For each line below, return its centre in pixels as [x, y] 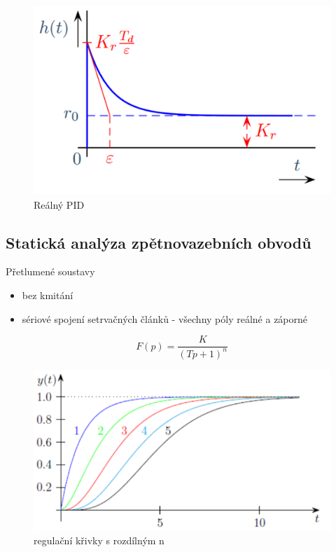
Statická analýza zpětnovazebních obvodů [159, 242]
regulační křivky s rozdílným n [99, 540]
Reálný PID [59, 204]
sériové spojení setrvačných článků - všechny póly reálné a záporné [165, 318]
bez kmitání [48, 295]
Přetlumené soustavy [50, 271]
